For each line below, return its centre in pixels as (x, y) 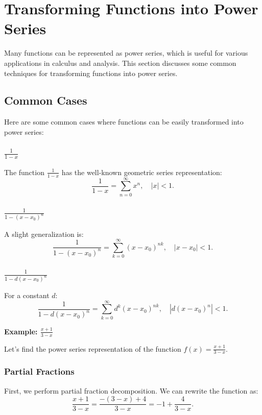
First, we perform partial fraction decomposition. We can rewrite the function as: (131, 390)
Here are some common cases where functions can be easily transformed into (124, 122)
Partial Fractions (39, 371)
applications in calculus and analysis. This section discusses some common (120, 63)
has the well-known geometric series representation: (142, 172)
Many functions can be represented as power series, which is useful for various (126, 53)
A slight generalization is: (44, 234)
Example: (21, 331)
